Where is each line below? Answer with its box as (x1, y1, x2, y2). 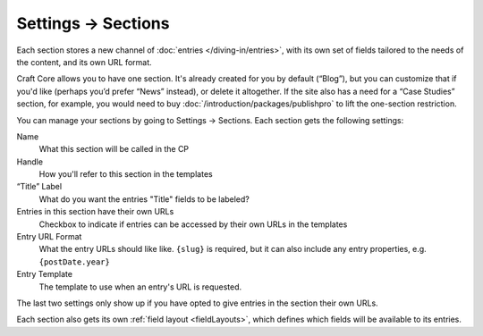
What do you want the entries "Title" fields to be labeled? (38, 193, 250, 205)
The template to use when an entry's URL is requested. (38, 281, 242, 292)
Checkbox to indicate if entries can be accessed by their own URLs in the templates (38, 219, 348, 230)
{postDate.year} (38, 256, 111, 267)
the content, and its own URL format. (16, 56, 152, 67)
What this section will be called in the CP (38, 144, 190, 155)
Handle (16, 156, 44, 167)
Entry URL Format (16, 231, 82, 242)
